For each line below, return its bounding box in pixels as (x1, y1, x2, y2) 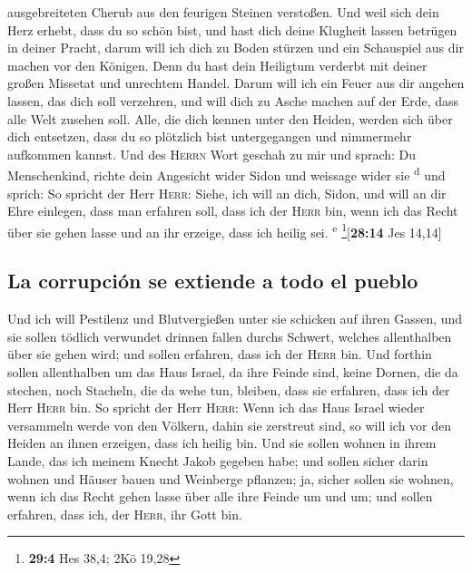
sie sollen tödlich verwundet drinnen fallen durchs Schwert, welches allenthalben (7, 326, 452, 345)
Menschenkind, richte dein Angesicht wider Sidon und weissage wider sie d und (7, 163, 446, 184)
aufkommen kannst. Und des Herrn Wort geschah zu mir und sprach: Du (7, 144, 417, 163)
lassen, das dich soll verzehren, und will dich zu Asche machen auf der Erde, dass (7, 91, 459, 110)
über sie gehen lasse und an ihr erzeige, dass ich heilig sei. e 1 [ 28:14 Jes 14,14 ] (7, 219, 442, 241)
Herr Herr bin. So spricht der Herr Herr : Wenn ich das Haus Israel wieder (7, 398, 425, 417)
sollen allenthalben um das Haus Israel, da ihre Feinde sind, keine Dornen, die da (7, 363, 458, 382)
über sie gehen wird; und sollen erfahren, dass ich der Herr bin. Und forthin (7, 345, 432, 364)
